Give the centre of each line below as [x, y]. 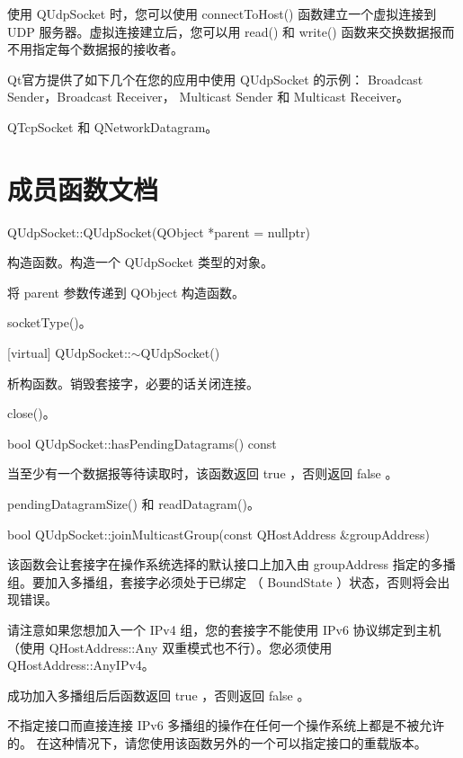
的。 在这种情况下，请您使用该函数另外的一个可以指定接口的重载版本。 [217, 742]
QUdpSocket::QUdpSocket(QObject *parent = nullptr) [159, 232]
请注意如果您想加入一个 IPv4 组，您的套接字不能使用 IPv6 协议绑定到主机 [224, 629]
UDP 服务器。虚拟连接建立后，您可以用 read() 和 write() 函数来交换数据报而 [231, 31]
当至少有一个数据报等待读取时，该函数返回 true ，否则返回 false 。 [203, 473]
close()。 [31, 413]
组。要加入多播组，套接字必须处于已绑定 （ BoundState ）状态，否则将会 [223, 581]
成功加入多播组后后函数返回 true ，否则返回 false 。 [159, 695]
